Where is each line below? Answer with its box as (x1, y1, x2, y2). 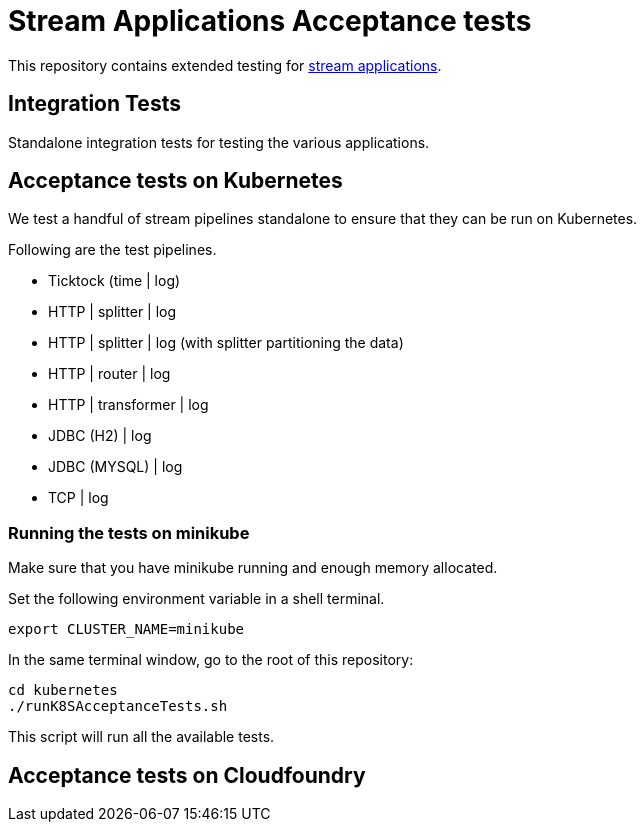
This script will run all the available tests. (8, 728, 275, 746)
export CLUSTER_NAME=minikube (8, 621, 245, 638)
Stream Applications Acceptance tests (8, 4, 532, 38)
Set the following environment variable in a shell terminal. (8, 590, 385, 608)
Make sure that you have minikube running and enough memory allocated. (8, 559, 498, 577)
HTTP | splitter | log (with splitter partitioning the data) (48, 334, 404, 352)
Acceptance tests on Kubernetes (8, 168, 343, 194)
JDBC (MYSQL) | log (48, 458, 183, 476)
